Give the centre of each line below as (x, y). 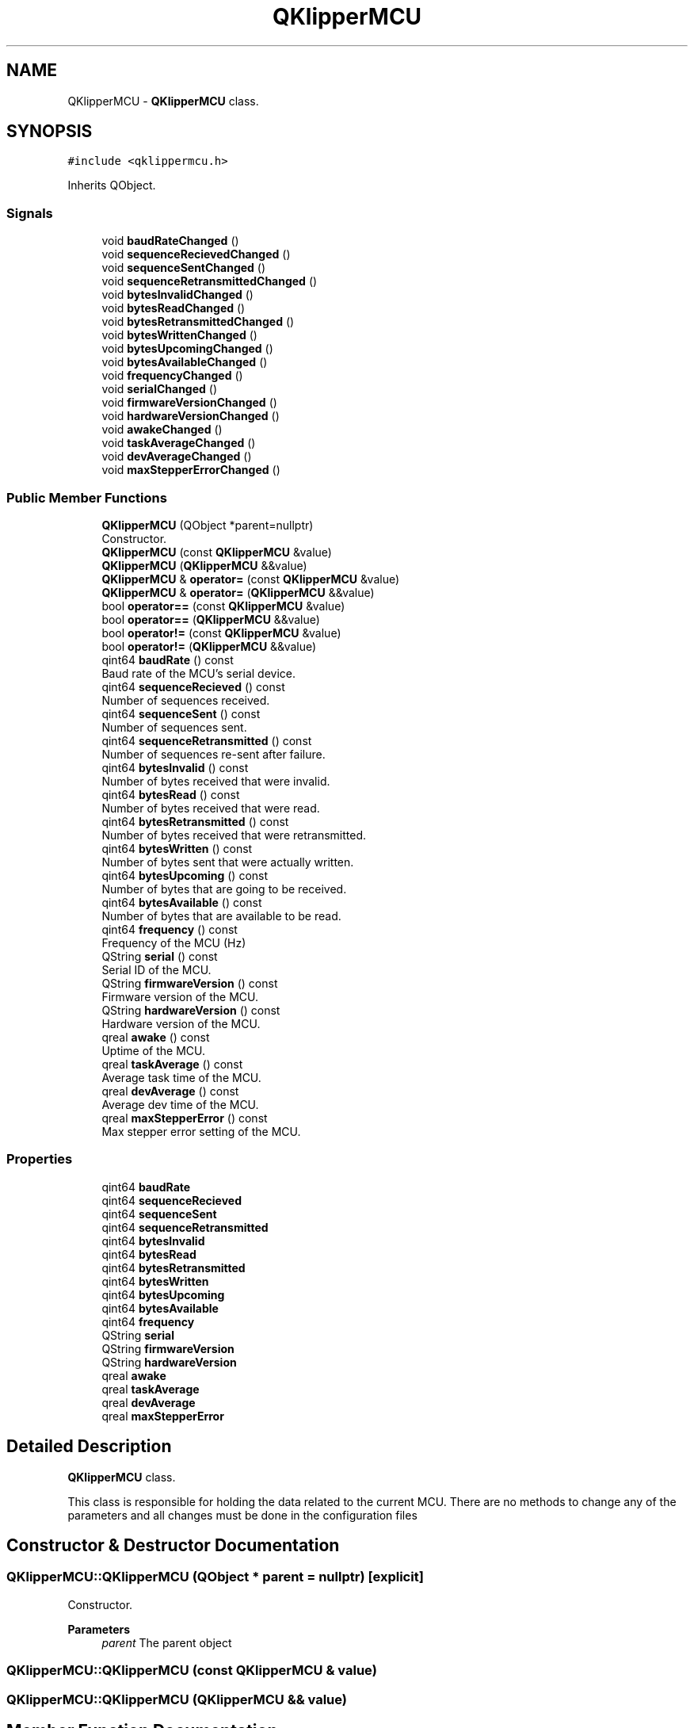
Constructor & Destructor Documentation (173, 1545)
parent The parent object (167, 1642)
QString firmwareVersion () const (190, 983)
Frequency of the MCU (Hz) (174, 942)
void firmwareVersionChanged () (189, 403)
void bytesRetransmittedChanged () (198, 322)
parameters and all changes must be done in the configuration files (242, 1515)
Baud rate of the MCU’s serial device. (198, 673)
